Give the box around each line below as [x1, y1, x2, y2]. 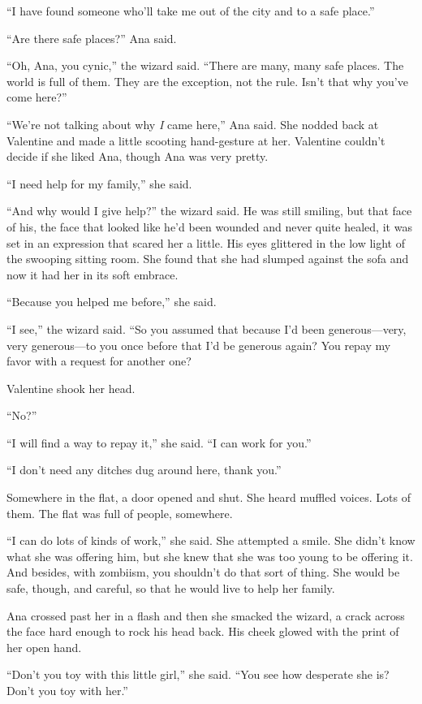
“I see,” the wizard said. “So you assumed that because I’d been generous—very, [6, 320, 407, 337]
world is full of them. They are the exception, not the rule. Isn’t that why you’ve [6, 72, 408, 89]
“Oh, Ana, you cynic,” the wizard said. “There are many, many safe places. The [6, 57, 404, 74]
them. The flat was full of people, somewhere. [6, 504, 233, 521]
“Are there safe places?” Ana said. [6, 29, 177, 46]
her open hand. [6, 638, 82, 655]
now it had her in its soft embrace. [6, 266, 179, 283]
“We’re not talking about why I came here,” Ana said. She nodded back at [6, 115, 379, 132]
